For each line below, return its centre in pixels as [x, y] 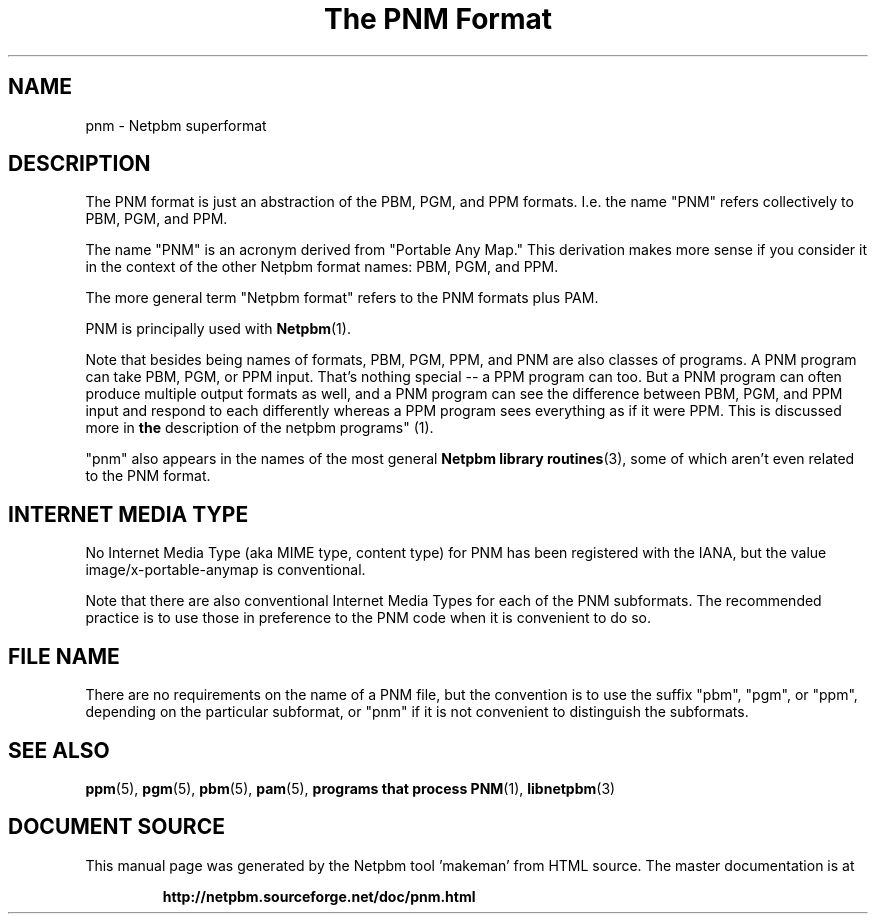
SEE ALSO [59, 750]
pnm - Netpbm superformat [176, 125]
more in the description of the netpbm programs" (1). [259, 428]
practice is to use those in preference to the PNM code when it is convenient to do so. [368, 618]
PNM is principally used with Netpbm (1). [218, 329]
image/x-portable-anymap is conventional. [225, 570]
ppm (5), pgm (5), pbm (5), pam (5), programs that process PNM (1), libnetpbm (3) [350, 788]
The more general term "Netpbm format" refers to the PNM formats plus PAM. [342, 298]
